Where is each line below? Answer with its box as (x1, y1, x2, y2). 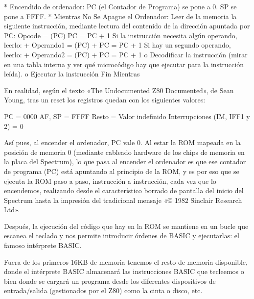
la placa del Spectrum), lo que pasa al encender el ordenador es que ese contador (4, 156, 246, 167)
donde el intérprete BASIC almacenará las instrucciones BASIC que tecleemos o (4, 266, 244, 276)
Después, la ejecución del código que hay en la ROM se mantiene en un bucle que (4, 221, 249, 231)
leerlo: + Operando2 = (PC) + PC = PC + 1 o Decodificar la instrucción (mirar (4, 49, 248, 59)
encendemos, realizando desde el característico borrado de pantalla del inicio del (4, 185, 244, 196)
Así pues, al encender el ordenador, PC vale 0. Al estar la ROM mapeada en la (4, 137, 241, 148)
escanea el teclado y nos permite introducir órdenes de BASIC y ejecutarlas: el (4, 230, 239, 241)
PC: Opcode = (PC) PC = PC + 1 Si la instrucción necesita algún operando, (4, 30, 237, 40)
